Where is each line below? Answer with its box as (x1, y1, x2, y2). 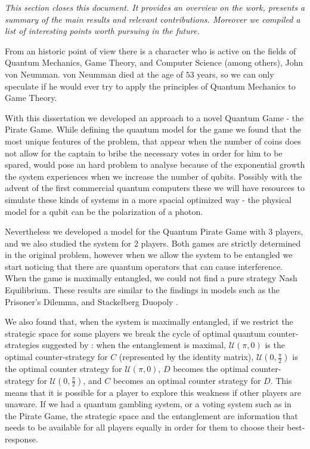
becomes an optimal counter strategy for (113, 374, 261, 386)
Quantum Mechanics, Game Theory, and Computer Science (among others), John (5, 56, 303, 69)
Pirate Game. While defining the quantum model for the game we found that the (5, 123, 301, 136)
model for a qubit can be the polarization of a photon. (5, 205, 203, 217)
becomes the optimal (173, 362, 249, 375)
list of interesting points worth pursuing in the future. (5, 24, 200, 37)
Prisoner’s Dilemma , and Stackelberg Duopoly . (5, 295, 179, 307)
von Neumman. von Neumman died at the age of (5, 67, 184, 80)
